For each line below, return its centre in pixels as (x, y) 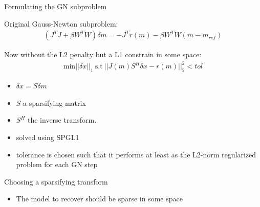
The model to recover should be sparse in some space (99, 199)
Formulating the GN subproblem (56, 6)
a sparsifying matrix (55, 102)
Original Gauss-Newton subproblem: (61, 23)
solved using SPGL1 (48, 137)
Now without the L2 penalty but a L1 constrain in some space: (103, 54)
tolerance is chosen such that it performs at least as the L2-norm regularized (136, 154)
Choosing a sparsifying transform (56, 181)
